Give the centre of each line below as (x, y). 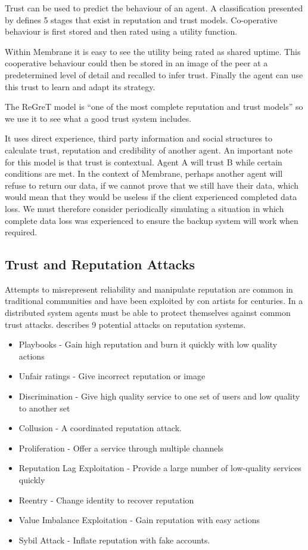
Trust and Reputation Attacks (100, 264)
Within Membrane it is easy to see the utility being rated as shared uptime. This (153, 51)
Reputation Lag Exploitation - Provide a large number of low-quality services (160, 468)
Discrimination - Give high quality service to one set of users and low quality (159, 396)
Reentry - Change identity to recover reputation (106, 500)
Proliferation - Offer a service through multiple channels (121, 448)
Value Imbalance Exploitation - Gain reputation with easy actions (139, 520)
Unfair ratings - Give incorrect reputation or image (112, 376)
